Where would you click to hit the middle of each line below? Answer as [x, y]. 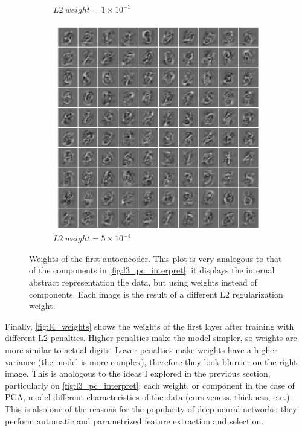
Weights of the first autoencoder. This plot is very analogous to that [156, 258]
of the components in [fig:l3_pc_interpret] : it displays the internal [152, 270]
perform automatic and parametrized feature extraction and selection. [134, 420]
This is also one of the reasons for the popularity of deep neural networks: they [151, 409]
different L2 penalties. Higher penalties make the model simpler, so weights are [151, 338]
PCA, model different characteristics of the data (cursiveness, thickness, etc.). [149, 397]
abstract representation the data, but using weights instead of [143, 282]
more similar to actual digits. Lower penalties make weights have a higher [141, 350]
